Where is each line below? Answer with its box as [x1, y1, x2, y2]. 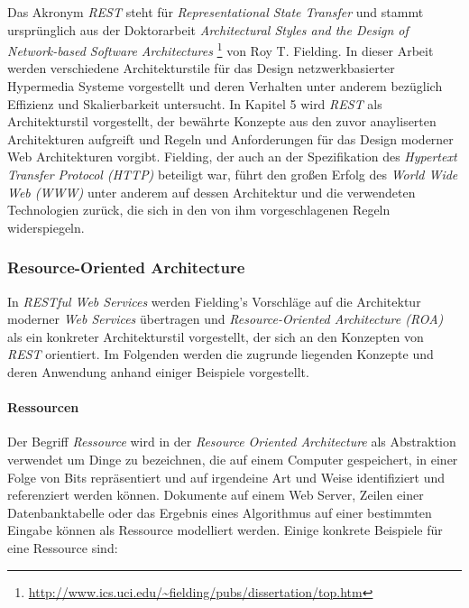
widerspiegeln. [7, 217, 85, 236]
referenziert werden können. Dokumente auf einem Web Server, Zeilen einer [7, 485, 424, 504]
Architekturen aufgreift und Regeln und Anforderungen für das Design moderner [7, 129, 454, 148]
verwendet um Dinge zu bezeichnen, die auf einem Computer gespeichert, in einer [7, 449, 458, 468]
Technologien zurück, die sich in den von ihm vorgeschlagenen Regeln [7, 200, 391, 219]
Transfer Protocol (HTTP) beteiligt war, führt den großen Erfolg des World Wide [7, 165, 458, 183]
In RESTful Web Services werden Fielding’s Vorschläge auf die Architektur [7, 291, 421, 310]
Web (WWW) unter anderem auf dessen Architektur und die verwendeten [7, 182, 416, 201]
